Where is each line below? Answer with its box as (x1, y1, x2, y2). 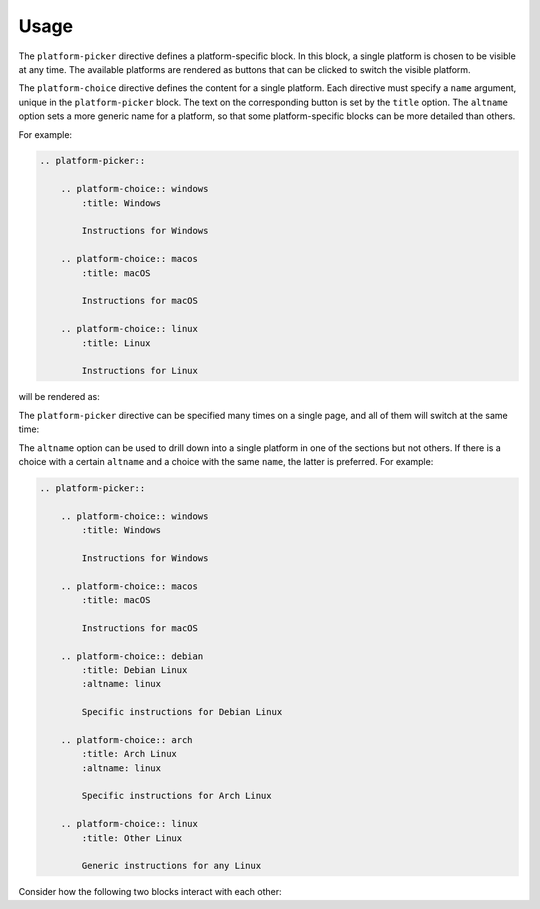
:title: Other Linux (81, 832, 183, 844)
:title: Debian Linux (81, 664, 188, 675)
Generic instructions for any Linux (81, 860, 262, 872)
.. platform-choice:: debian (60, 650, 204, 662)
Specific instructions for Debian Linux (81, 706, 283, 718)
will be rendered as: (18, 391, 100, 403)
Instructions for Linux (81, 365, 199, 377)
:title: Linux (81, 337, 151, 349)
